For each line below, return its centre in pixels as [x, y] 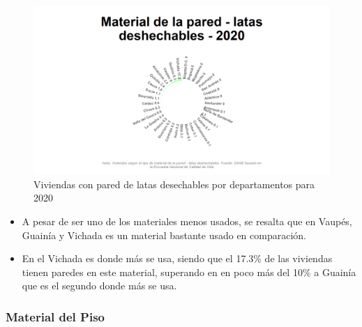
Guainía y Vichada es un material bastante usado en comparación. [164, 235]
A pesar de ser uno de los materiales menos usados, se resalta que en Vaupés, [187, 221]
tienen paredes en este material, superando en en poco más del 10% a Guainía [189, 272]
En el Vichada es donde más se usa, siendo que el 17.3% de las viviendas [177, 258]
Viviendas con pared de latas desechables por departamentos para [174, 184]
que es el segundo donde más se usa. [99, 286]
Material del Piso [55, 316]
